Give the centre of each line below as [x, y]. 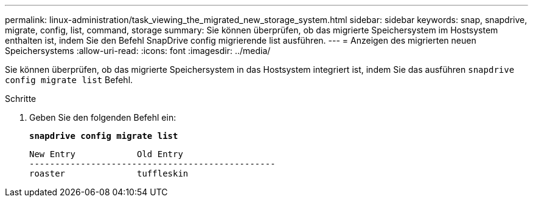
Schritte [21, 99]
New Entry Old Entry [106, 154]
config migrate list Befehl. [69, 80]
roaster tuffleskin [109, 173]
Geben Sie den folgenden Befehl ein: [103, 117]
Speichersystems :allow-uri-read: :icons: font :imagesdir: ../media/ [138, 51]
